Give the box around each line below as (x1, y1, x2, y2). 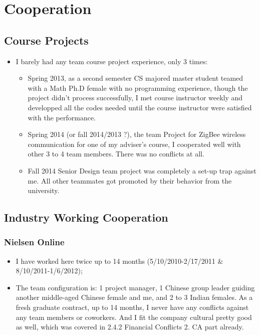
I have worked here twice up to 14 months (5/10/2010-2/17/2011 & (16, 255, 223, 266)
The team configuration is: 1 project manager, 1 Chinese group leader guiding (16, 282, 255, 292)
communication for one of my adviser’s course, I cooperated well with (28, 138, 241, 149)
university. (28, 185, 60, 196)
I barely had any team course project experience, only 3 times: (16, 56, 208, 66)
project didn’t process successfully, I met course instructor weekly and (28, 92, 243, 103)
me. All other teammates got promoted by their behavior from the (28, 175, 232, 186)
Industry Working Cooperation (4, 210, 168, 225)
